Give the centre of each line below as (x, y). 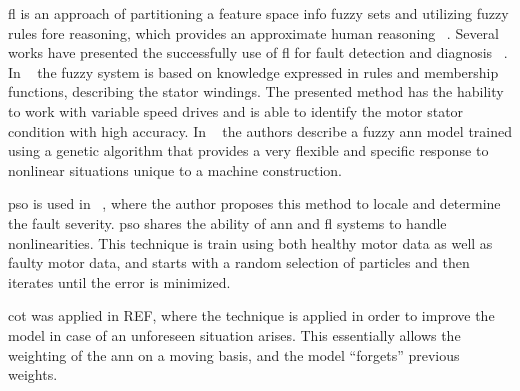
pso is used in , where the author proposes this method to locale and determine (254, 203)
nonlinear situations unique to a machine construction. (175, 169)
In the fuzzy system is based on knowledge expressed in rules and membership (253, 71)
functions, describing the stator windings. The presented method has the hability (256, 91)
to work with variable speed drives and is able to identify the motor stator (236, 110)
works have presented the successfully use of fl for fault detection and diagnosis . (258, 52)
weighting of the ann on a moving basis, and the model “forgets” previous (234, 354)
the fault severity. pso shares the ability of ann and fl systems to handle (227, 222)
